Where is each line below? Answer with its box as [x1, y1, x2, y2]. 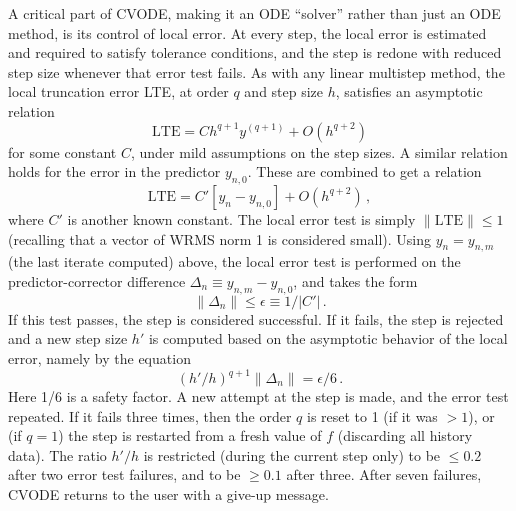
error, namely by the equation [8, 347, 191, 368]
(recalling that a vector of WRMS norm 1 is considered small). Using [8, 228, 431, 249]
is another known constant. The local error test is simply [67, 208, 416, 229]
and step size [244, 81, 324, 102]
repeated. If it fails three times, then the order [8, 405, 292, 426]
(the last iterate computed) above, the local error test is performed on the [8, 251, 461, 272]
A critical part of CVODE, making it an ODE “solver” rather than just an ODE [8, 3, 501, 23]
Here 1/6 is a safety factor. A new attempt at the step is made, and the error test [8, 386, 509, 407]
